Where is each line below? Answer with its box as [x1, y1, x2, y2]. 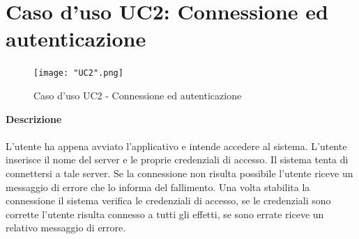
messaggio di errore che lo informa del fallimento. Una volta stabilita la [6, 179, 310, 194]
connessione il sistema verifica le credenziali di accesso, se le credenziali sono [6, 193, 331, 208]
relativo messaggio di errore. [6, 220, 126, 235]
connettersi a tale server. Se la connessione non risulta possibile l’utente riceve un [6, 165, 353, 180]
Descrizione [6, 111, 62, 126]
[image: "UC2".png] [33, 68, 123, 79]
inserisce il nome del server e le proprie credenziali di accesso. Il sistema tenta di [6, 152, 349, 167]
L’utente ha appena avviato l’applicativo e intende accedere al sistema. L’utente [6, 138, 347, 153]
